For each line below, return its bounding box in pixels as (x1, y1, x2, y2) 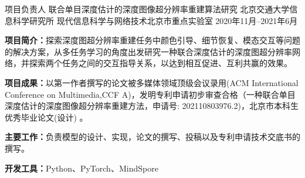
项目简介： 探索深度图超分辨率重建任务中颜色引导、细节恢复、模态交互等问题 (5, 34, 300, 46)
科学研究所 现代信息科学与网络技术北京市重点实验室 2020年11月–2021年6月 (12, 14, 298, 26)
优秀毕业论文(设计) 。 (5, 111, 88, 123)
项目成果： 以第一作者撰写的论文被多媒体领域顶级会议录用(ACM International (5, 76, 299, 88)
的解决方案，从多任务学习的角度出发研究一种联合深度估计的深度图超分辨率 (5, 45, 292, 57)
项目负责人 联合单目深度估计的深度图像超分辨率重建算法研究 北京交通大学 (5, 3, 290, 15)
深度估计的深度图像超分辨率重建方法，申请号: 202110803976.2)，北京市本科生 (5, 100, 299, 112)
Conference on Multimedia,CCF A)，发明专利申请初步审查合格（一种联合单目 (5, 88, 296, 100)
